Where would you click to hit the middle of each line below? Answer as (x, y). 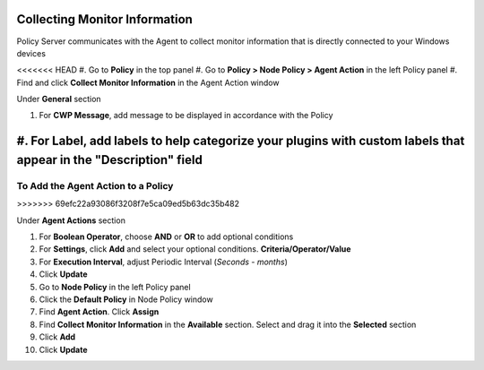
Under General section (59, 99)
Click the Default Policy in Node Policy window (126, 299)
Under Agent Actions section (71, 220)
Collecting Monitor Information (104, 19)
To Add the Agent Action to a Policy (95, 185)
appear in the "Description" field (110, 160)
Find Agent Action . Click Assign (99, 312)
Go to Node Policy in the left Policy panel (115, 287)
